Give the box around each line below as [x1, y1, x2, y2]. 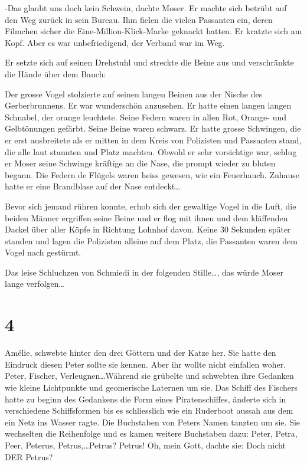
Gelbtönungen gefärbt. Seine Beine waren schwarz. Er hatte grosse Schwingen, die [5, 122, 301, 135]
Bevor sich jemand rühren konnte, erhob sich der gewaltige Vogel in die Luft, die [5, 199, 296, 212]
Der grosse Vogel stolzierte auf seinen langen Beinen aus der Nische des [5, 87, 263, 100]
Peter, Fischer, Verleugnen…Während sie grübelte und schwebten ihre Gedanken [5, 369, 294, 382]
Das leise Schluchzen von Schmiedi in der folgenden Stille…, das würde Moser [5, 266, 283, 278]
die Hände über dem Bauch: [5, 67, 106, 80]
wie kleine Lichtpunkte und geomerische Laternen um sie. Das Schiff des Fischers [5, 381, 298, 393]
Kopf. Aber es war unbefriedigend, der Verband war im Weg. [5, 36, 225, 48]
